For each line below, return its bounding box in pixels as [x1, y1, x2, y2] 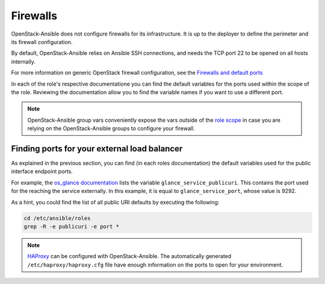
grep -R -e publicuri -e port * [23, 223, 120, 230]
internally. [11, 58, 36, 65]
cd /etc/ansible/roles [23, 215, 91, 221]
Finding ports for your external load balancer [11, 144, 183, 154]
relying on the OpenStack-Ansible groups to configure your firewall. [27, 125, 195, 132]
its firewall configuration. [11, 38, 73, 45]
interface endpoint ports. [11, 168, 73, 175]
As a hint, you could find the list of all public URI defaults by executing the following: [11, 198, 220, 206]
